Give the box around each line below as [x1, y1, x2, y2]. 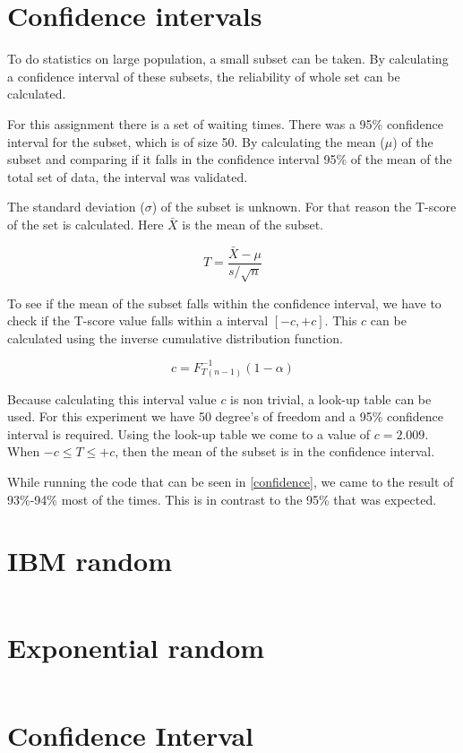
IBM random [7, 542, 173, 579]
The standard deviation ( [7, 197, 145, 216]
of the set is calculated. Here [7, 214, 164, 233]
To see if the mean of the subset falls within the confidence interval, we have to [7, 293, 442, 312]
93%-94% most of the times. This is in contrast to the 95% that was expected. [7, 489, 437, 508]
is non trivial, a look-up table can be [230, 389, 432, 408]
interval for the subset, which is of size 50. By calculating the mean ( [7, 132, 385, 151]
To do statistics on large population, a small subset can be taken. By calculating [7, 49, 449, 68]
